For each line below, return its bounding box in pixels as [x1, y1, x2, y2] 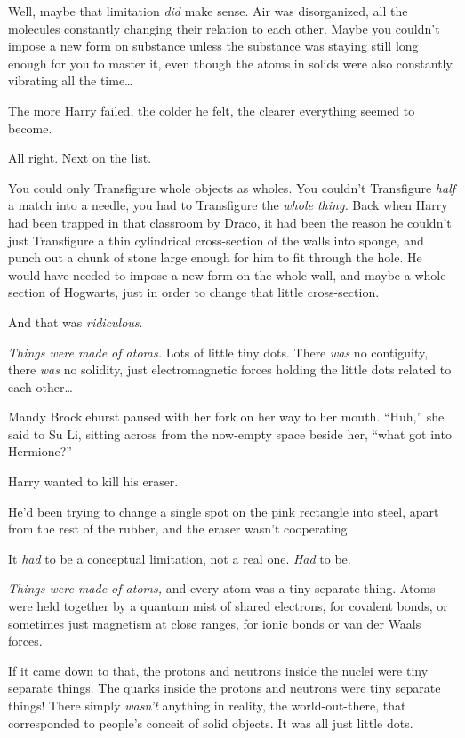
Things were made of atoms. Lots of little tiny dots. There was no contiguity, [8, 342, 429, 361]
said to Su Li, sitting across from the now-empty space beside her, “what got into [8, 424, 452, 443]
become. [8, 118, 52, 137]
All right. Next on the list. [8, 148, 152, 167]
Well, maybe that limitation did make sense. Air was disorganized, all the [8, 2, 408, 20]
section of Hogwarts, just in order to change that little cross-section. [8, 283, 380, 301]
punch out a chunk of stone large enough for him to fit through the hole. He [8, 248, 422, 267]
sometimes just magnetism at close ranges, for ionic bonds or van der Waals [8, 614, 421, 632]
